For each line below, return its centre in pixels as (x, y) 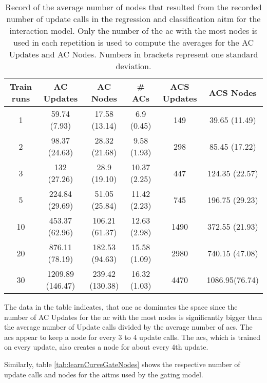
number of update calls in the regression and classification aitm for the (133, 19)
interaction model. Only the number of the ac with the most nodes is (133, 31)
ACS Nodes (233, 92)
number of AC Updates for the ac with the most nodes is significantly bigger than (133, 317)
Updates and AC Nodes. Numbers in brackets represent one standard (133, 54)
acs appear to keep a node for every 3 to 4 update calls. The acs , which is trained (132, 337)
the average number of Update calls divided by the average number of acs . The (128, 327)
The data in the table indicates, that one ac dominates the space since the (121, 307)
